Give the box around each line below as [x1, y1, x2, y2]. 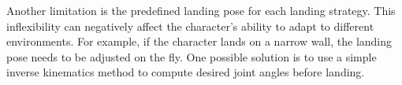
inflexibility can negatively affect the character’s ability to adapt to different [6, 17, 374, 34]
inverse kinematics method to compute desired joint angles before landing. [6, 64, 365, 80]
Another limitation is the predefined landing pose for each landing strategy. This [6, 2, 396, 18]
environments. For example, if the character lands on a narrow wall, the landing [6, 33, 393, 50]
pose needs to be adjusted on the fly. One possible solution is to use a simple [6, 48, 377, 65]
